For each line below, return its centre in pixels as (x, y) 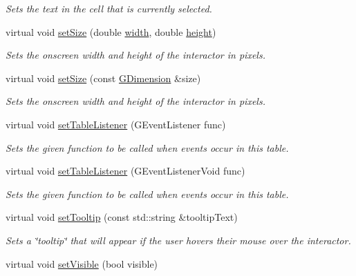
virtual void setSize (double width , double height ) (111, 31)
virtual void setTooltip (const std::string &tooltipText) (122, 217)
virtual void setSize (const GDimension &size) (103, 78)
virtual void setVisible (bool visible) (82, 263)
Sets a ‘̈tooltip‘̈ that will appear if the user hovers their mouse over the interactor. (178, 240)
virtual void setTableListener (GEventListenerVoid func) (125, 171)
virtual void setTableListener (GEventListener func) (116, 124)
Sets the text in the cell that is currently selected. (109, 8)
